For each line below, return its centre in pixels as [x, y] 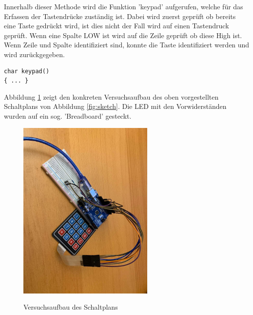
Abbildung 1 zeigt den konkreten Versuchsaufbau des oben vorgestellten [111, 96]
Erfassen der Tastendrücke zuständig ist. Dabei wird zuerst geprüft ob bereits [120, 16]
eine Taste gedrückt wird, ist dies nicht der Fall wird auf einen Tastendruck [117, 26]
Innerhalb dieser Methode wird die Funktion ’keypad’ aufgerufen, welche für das [124, 6]
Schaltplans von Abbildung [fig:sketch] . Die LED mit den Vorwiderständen [115, 106]
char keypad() [27, 71]
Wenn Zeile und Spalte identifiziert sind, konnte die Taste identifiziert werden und [127, 45]
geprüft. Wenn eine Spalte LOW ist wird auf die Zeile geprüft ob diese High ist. [123, 35]
